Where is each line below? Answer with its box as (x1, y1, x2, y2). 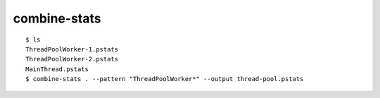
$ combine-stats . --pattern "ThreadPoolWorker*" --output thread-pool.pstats (25, 75, 304, 83)
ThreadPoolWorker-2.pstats (25, 55, 119, 63)
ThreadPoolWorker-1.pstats (25, 45, 119, 53)
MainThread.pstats (25, 65, 89, 73)
